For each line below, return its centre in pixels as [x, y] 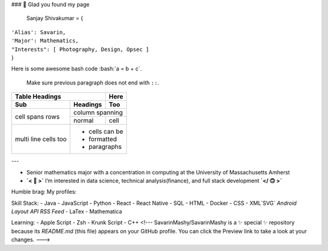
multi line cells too [41, 139]
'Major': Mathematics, [45, 41]
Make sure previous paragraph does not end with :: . [93, 83]
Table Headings [38, 97]
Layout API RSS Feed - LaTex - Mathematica [67, 211]
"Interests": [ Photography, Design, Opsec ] [80, 49]
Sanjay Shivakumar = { [55, 18]
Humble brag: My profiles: [44, 192]
